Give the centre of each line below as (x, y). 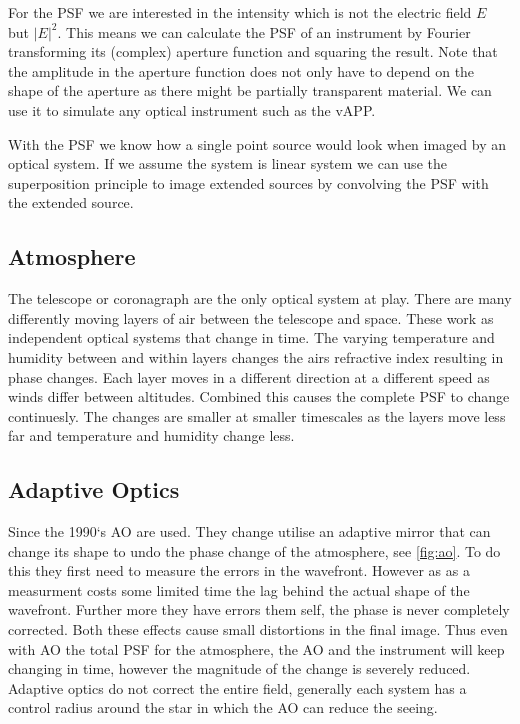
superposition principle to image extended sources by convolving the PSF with (248, 182)
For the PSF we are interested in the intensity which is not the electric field (240, 12)
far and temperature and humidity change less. (151, 435)
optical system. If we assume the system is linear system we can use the (227, 163)
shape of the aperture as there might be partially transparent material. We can (250, 90)
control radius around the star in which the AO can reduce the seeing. (223, 707)
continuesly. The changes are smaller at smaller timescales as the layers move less (257, 415)
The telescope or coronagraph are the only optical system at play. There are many (260, 298)
